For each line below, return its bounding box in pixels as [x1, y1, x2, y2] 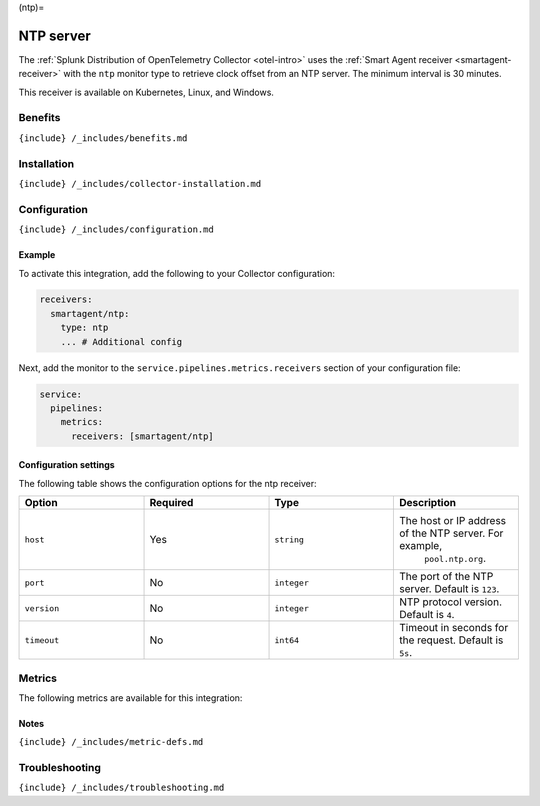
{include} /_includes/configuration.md [18, 224, 214, 235]
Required [149, 496, 194, 510]
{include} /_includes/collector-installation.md [18, 178, 262, 189]
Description [398, 496, 457, 510]
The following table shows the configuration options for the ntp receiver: [18, 477, 317, 489]
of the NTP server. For [398, 526, 504, 540]
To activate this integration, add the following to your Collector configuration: [18, 267, 335, 279]
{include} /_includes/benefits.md [18, 132, 188, 144]
